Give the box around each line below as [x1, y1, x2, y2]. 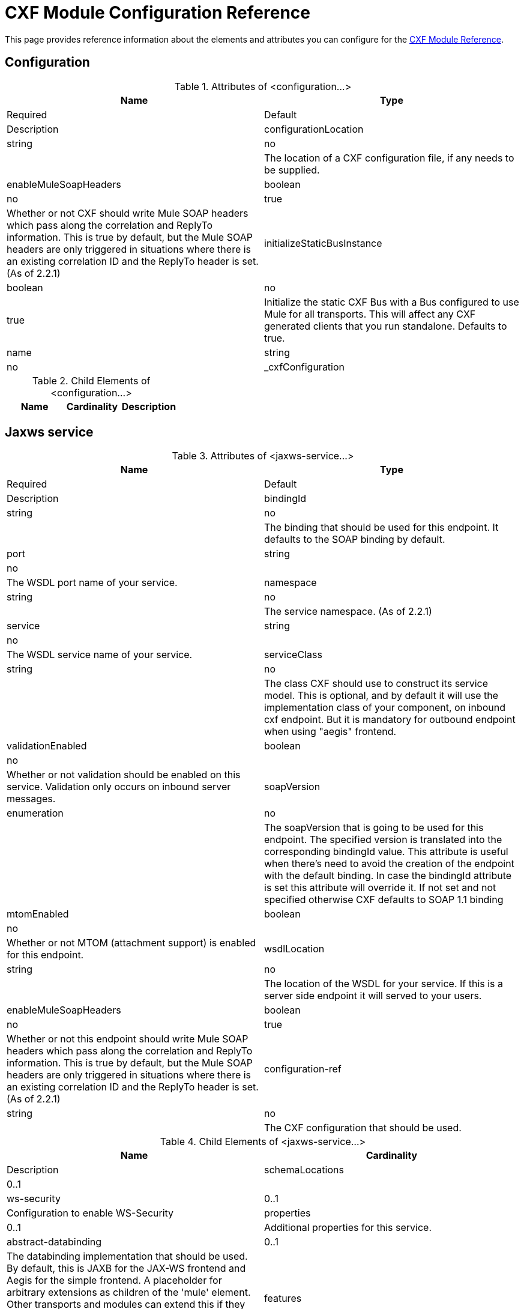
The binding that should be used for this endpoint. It [264, 521, 499, 534]
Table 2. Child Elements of [32, 374, 151, 387]
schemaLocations [264, 1164, 344, 1176]
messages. [7, 793, 56, 805]
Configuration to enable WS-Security [7, 1207, 174, 1220]
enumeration [7, 807, 64, 820]
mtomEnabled [7, 908, 69, 921]
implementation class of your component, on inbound [264, 701, 505, 714]
